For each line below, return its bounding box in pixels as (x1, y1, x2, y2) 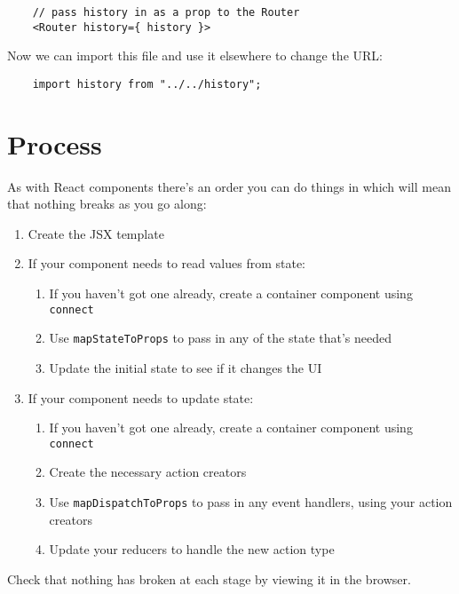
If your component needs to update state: (28, 388, 254, 407)
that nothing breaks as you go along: (7, 194, 207, 213)
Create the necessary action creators (49, 463, 247, 481)
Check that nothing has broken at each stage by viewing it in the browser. (7, 569, 411, 588)
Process (7, 125, 102, 162)
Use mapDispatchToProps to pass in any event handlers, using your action (49, 493, 453, 511)
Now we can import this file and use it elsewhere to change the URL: (7, 46, 383, 65)
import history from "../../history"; (32, 77, 262, 91)
